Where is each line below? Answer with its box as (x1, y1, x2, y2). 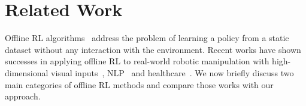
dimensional (5, 66, 49, 79)
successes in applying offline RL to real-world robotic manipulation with (5, 55, 269, 67)
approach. (5, 90, 41, 102)
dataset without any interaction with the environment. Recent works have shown (5, 43, 301, 55)
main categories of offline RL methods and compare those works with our (5, 78, 274, 91)
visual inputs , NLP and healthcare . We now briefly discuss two (51, 66, 294, 79)
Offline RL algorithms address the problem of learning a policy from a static (5, 32, 289, 44)
